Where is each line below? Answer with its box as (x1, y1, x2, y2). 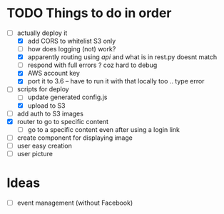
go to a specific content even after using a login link (27, 125, 180, 133)
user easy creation (16, 141, 73, 150)
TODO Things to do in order (6, 5, 172, 21)
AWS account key (27, 69, 80, 78)
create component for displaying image (16, 133, 133, 142)
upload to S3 (27, 101, 66, 110)
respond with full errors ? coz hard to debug (27, 61, 158, 69)
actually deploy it (16, 29, 68, 37)
